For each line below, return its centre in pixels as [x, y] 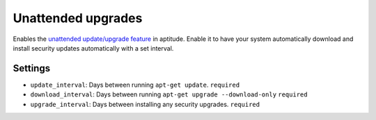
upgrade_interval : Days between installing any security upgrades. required [145, 104]
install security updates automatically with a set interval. [93, 48]
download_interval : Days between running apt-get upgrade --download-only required [169, 94]
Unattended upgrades [78, 18]
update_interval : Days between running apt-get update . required [135, 85]
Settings [32, 68]
